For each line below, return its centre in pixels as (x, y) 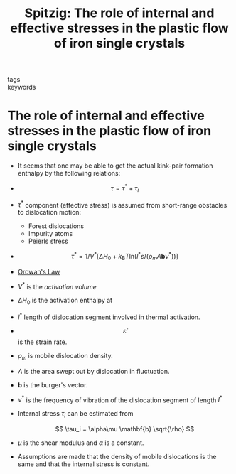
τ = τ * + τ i (125, 188)
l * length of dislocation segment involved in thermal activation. (109, 316)
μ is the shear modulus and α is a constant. (81, 443)
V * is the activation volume (57, 286)
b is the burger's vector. (53, 384)
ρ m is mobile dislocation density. (65, 356)
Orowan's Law (39, 271)
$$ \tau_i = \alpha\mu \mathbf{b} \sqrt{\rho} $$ (125, 429)
